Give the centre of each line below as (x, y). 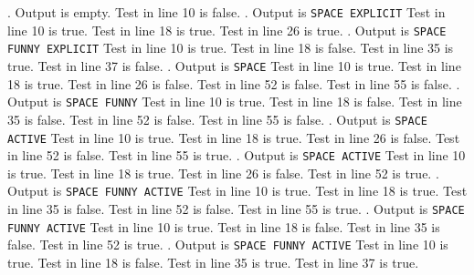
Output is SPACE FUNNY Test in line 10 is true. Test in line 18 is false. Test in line (235, 102)
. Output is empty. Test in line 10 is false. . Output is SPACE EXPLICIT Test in (226, 12)
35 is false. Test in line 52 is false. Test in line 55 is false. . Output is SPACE (217, 119)
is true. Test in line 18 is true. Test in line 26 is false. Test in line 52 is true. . (223, 173)
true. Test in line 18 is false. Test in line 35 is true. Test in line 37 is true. (213, 263)
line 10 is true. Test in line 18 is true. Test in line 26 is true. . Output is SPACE (227, 30)
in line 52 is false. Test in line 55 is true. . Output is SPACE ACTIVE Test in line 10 (237, 155)
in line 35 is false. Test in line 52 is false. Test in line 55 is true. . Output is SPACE (236, 209)
